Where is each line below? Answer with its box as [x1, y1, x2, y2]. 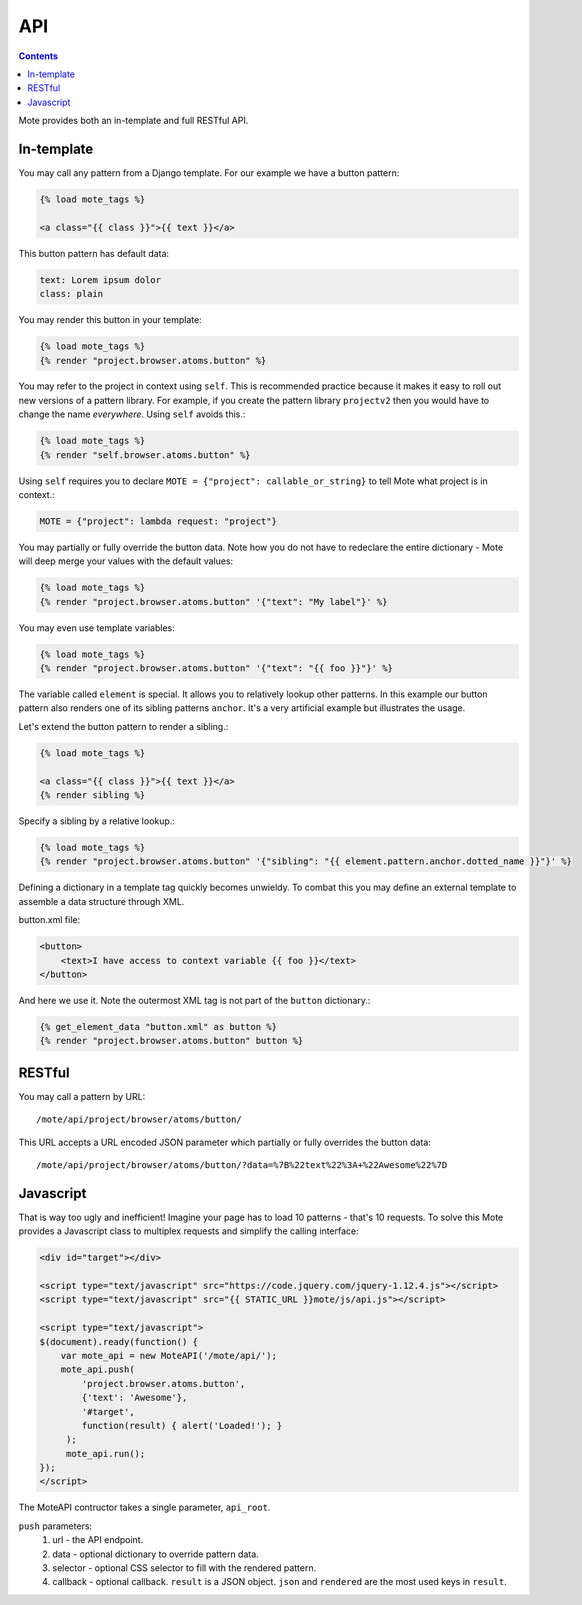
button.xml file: [18, 914, 80, 926]
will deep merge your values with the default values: [18, 555, 234, 567]
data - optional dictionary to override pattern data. [52, 1548, 259, 1560]
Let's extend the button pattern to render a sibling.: [18, 720, 229, 732]
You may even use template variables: [18, 621, 175, 634]
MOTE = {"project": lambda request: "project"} [39, 516, 277, 527]
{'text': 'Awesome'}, [81, 1392, 188, 1404]
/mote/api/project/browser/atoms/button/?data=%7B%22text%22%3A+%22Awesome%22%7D [36, 1159, 448, 1170]
